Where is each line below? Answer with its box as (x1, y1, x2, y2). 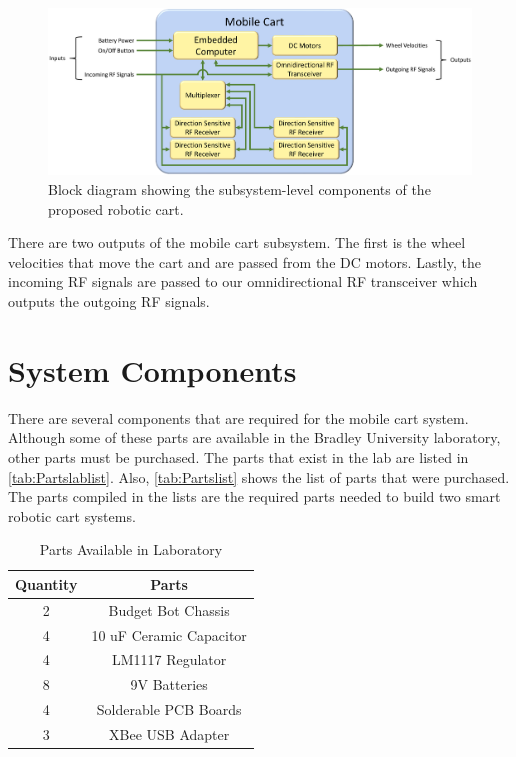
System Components (8, 349, 297, 390)
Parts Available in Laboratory (39, 539, 223, 560)
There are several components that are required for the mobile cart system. (8, 407, 469, 428)
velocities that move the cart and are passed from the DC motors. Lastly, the (8, 251, 481, 272)
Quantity (15, 573, 78, 594)
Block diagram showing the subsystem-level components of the (48, 179, 431, 200)
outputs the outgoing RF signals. (8, 291, 210, 311)
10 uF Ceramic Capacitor (91, 624, 247, 645)
